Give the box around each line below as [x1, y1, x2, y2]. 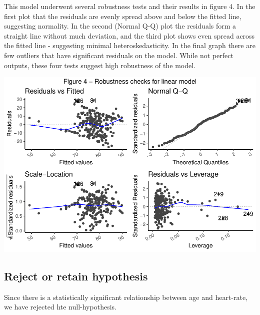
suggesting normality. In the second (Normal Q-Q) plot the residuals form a [4, 21, 236, 31]
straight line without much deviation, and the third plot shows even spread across [4, 30, 255, 41]
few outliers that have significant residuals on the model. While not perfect [4, 50, 233, 60]
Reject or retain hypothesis [4, 268, 148, 284]
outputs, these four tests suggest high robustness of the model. [4, 60, 196, 70]
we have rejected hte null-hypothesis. [4, 301, 116, 312]
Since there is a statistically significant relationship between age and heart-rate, [4, 291, 248, 302]
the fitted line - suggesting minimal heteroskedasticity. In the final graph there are [4, 40, 255, 51]
